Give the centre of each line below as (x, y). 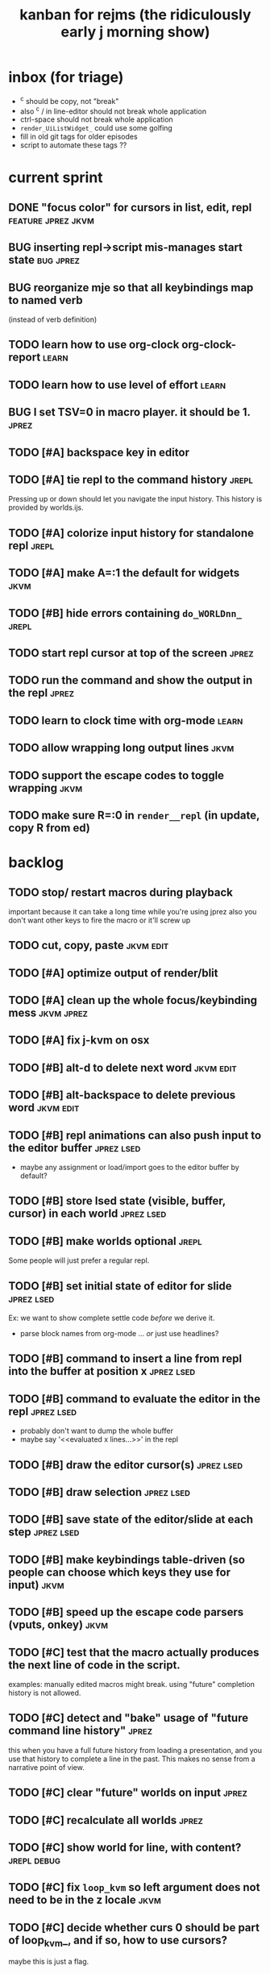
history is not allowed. (45, 1693)
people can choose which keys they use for (120, 1572)
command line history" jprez (81, 1731)
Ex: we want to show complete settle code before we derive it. (112, 1318)
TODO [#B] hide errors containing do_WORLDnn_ (125, 613)
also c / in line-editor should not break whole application (113, 110)
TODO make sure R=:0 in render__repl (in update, (134, 815)
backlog (36, 862)
